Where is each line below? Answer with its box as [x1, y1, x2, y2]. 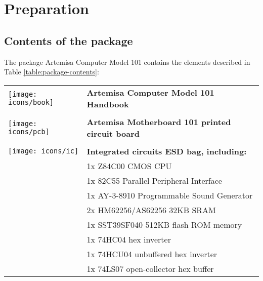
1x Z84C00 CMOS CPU [86, 159, 172, 172]
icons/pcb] [8, 127, 50, 136]
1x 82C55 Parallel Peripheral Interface [86, 174, 222, 186]
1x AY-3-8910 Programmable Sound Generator [86, 189, 253, 201]
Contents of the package [4, 32, 133, 48]
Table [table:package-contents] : [4, 66, 99, 77]
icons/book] [8, 98, 54, 106]
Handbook [86, 98, 129, 110]
